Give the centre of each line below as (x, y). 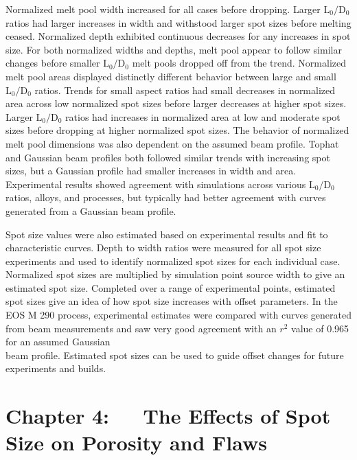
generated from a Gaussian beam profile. (91, 210)
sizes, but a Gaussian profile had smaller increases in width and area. (151, 171)
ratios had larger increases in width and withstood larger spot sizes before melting (178, 22)
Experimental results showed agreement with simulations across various (156, 184)
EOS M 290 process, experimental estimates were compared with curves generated (178, 315)
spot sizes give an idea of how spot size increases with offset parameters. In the (172, 301)
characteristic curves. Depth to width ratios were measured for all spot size (163, 248)
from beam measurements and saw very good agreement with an (141, 328)
